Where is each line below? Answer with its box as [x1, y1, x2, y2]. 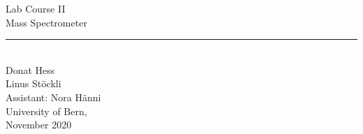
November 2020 [6, 117, 72, 132]
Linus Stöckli [6, 76, 61, 91]
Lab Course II [6, 1, 66, 15]
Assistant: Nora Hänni [6, 89, 101, 104]
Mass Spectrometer [6, 15, 87, 29]
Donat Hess [6, 62, 55, 77]
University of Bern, [6, 103, 87, 118]
